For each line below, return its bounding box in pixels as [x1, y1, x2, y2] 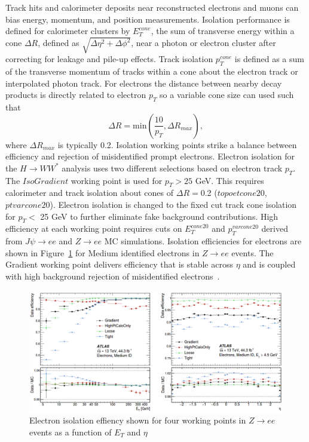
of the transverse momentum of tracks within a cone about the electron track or [5, 65, 298, 78]
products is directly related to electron [5, 88, 146, 101]
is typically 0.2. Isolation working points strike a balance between [57, 138, 297, 151]
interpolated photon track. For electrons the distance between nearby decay [5, 76, 282, 89]
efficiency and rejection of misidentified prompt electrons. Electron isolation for [5, 150, 295, 162]
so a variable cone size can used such [160, 88, 294, 101]
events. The [231, 246, 274, 259]
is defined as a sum [234, 53, 304, 65]
